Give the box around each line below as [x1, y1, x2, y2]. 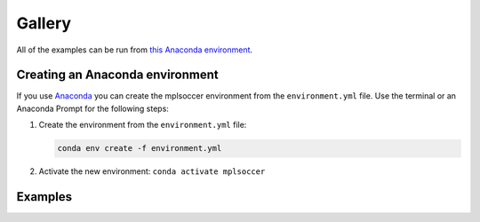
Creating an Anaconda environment [16, 67, 220, 83]
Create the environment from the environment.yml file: [38, 120, 247, 131]
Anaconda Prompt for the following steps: [16, 103, 169, 114]
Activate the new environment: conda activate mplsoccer [38, 166, 266, 177]
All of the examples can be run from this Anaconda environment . [16, 44, 253, 55]
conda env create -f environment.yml [57, 143, 222, 154]
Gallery [16, 13, 71, 33]
